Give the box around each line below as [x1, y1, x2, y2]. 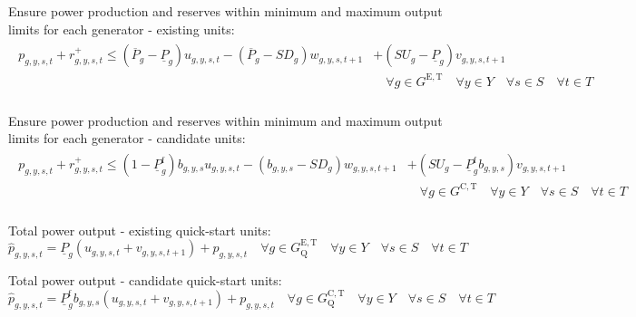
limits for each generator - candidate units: [8, 129, 246, 148]
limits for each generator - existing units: [8, 19, 235, 38]
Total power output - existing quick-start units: [8, 220, 271, 239]
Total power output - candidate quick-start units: [8, 271, 282, 290]
